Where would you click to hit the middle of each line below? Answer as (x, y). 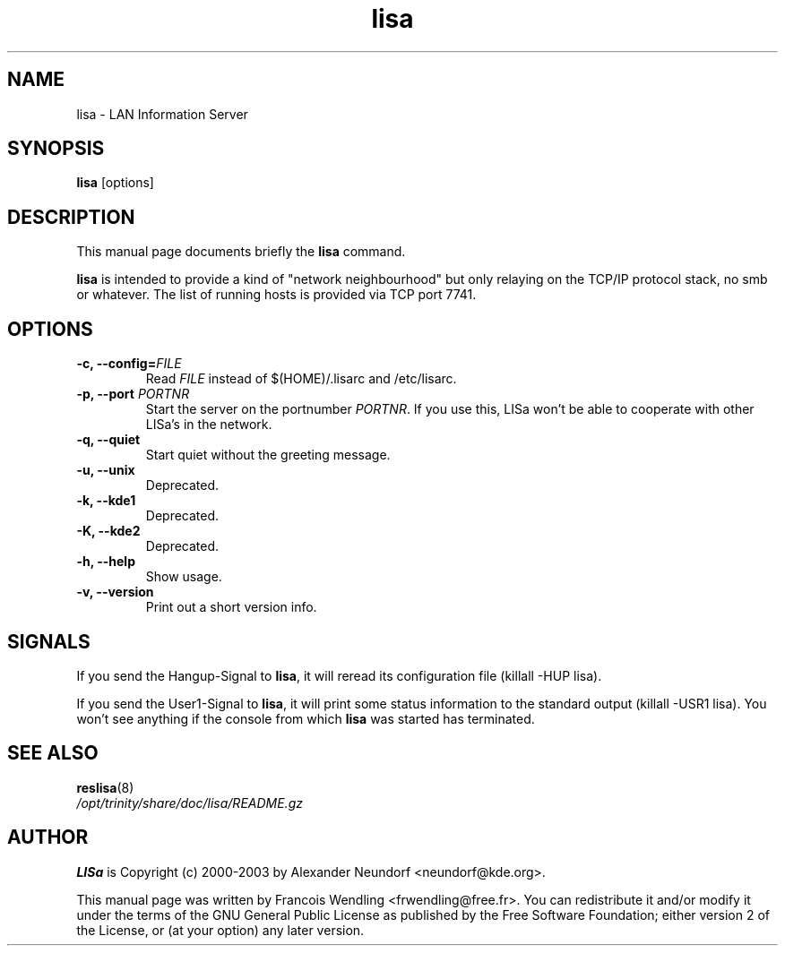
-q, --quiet (108, 440)
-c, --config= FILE (129, 364)
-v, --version (115, 592)
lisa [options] (115, 183)
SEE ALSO (53, 753)
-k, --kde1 (106, 501)
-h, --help (106, 562)
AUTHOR (48, 837)
